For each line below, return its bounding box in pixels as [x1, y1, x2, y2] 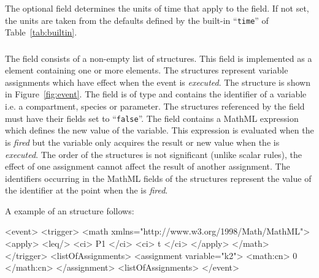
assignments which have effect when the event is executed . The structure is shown [5, 75, 310, 88]
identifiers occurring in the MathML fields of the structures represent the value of [5, 171, 312, 184]
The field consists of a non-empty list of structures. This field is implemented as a [5, 51, 312, 64]
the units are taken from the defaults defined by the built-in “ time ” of [5, 13, 269, 26]
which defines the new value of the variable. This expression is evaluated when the [5, 124, 314, 137]
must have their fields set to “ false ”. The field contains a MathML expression [5, 111, 299, 124]
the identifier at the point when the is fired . [5, 184, 168, 197]
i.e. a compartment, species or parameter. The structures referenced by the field [5, 100, 305, 113]
